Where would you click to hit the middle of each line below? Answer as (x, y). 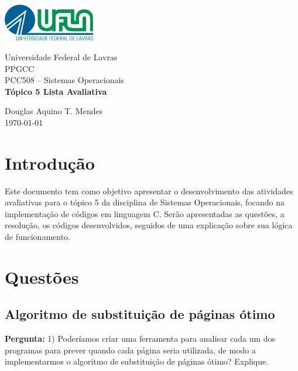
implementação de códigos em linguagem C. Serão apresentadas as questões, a (145, 213)
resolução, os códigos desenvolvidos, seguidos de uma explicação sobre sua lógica (149, 225)
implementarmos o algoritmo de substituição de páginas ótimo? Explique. (137, 361)
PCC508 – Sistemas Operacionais (64, 80)
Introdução (50, 162)
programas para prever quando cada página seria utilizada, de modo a (130, 350)
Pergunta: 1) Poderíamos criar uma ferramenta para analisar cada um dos (140, 339)
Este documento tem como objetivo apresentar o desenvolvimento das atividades (149, 190)
